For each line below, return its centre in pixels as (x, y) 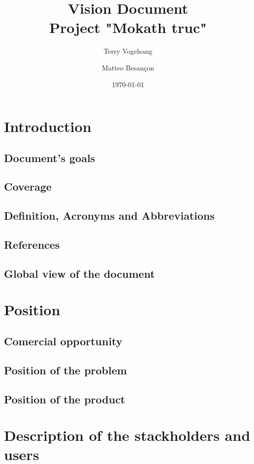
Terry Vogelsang (128, 51)
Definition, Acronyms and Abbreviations (109, 215)
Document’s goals (50, 157)
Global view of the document (79, 273)
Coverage (28, 186)
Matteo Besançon (128, 67)
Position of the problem (65, 370)
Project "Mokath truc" (128, 27)
